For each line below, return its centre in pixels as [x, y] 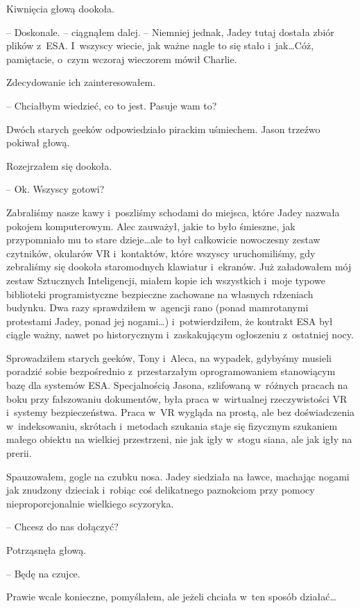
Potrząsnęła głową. [46, 550]
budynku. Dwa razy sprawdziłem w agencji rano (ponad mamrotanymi [157, 307]
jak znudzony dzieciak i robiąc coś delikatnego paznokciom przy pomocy [161, 490]
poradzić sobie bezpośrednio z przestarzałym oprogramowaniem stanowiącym [171, 371]
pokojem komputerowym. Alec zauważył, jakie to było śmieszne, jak [151, 226]
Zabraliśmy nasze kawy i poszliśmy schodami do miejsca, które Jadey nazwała [173, 212]
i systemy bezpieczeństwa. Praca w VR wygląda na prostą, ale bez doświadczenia [181, 412]
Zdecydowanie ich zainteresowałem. [81, 82]
